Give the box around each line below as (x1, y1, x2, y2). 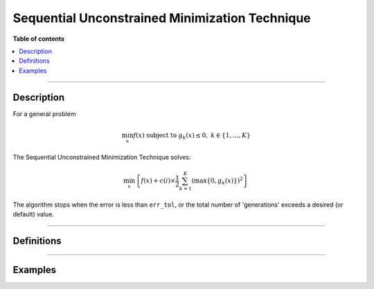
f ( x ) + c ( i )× (141, 177, 176, 185)
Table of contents (12, 35, 65, 43)
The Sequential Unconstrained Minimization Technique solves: (12, 153, 191, 161)
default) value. (12, 210, 55, 218)
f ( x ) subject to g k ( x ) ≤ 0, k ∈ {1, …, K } (133, 131, 251, 141)
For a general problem (12, 109, 76, 118)
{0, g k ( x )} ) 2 (206, 176, 243, 186)
